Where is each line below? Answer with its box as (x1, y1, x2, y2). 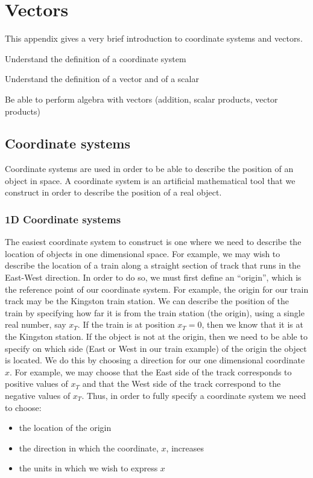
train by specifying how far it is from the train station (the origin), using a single (5, 306, 305, 319)
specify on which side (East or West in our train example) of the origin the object (5, 342, 307, 354)
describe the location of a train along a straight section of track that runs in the (5, 259, 301, 272)
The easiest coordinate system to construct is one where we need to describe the (5, 235, 302, 248)
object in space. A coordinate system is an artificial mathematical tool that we (5, 174, 296, 186)
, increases (166, 441, 204, 454)
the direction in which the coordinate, (19, 441, 159, 454)
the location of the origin (19, 421, 112, 434)
